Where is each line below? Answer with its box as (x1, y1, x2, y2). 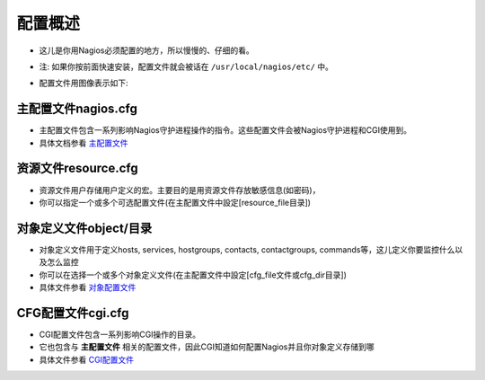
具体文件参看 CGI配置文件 (39, 354, 135, 365)
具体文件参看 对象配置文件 (39, 282, 137, 292)
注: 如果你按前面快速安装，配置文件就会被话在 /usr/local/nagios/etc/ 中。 (39, 61, 334, 72)
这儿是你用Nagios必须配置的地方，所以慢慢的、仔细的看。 (39, 45, 255, 56)
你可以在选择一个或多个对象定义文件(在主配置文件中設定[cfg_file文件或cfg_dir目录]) (39, 270, 348, 280)
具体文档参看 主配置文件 (39, 137, 128, 148)
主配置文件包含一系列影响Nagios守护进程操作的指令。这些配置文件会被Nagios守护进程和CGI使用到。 (39, 125, 412, 136)
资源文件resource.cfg (16, 161, 138, 176)
